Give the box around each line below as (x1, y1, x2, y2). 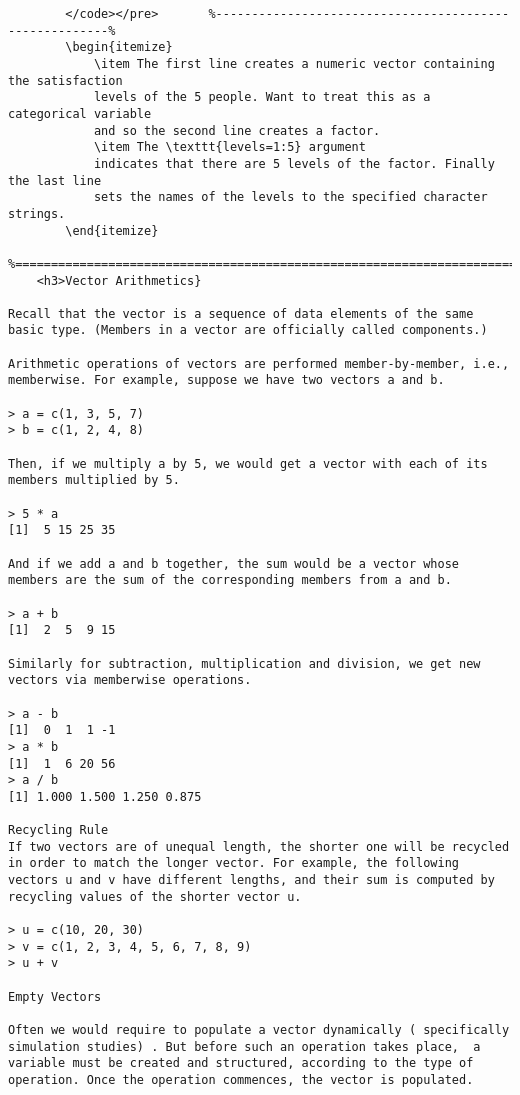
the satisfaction (8, 73, 123, 88)
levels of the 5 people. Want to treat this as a (93, 90, 431, 105)
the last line (8, 173, 102, 188)
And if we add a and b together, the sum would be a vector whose (8, 556, 460, 571)
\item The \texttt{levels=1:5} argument (93, 140, 366, 155)
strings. (8, 206, 66, 221)
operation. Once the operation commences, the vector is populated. (8, 1073, 474, 1087)
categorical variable (8, 106, 152, 121)
